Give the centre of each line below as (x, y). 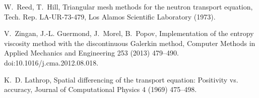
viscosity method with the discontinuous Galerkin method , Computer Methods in (130, 43)
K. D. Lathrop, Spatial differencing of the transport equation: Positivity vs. (121, 79)
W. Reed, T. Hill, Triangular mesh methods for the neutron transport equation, (128, 6)
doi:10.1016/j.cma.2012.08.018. (51, 62)
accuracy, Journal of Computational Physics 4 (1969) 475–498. (101, 89)
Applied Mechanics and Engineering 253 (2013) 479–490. (91, 53)
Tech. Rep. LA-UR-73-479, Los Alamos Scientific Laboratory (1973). (110, 16)
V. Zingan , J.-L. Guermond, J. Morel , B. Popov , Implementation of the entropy (129, 33)
